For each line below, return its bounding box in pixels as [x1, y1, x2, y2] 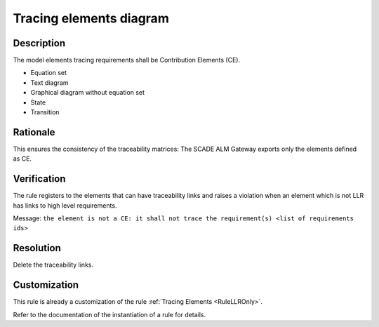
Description [13, 37, 66, 49]
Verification [13, 173, 66, 185]
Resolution [13, 242, 61, 254]
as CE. [13, 154, 32, 163]
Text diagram [30, 78, 69, 87]
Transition [30, 108, 60, 116]
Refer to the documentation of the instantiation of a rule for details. [13, 310, 206, 319]
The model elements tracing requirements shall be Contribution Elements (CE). [13, 56, 241, 65]
